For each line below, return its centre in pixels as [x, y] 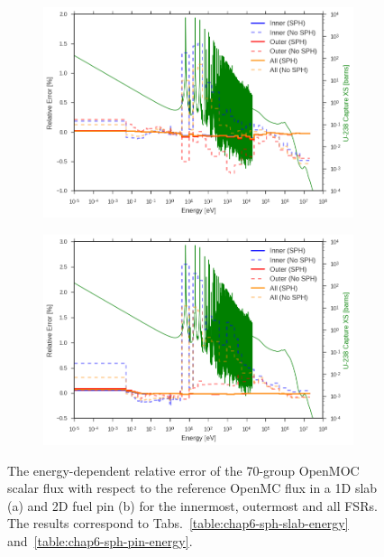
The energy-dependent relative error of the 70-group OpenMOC [183, 470]
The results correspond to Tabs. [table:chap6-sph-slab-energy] [178, 523]
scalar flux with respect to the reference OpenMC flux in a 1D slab [192, 488]
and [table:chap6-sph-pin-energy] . [100, 540]
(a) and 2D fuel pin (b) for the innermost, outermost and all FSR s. [192, 505]
